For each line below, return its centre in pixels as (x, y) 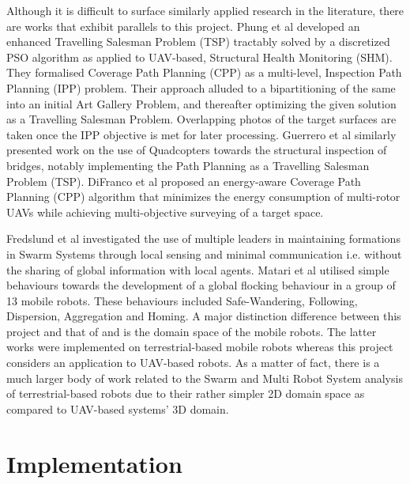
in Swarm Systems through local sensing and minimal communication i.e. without (204, 253)
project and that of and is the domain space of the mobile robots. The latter (192, 331)
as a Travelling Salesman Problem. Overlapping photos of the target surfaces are (201, 119)
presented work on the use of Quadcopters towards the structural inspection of (197, 150)
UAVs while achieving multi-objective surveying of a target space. (165, 212)
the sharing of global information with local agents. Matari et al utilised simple (198, 269)
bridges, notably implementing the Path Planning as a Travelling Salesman (188, 165)
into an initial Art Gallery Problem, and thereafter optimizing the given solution (201, 103)
